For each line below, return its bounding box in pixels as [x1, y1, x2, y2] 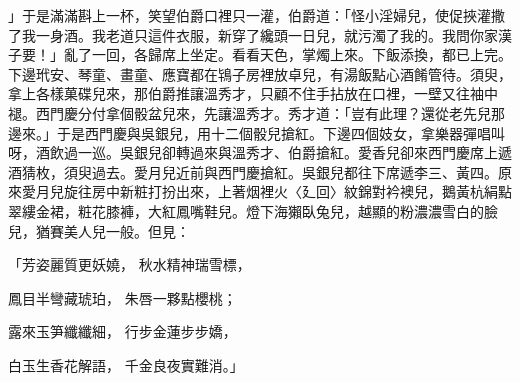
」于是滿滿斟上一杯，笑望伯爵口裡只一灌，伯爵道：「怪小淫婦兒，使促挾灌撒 [8, 5, 505, 25]
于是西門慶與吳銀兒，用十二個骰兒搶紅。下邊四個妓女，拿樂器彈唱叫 [56, 122, 505, 143]
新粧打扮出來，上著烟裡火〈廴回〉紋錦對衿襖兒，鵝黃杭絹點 [119, 181, 512, 202]
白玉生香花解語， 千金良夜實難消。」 [8, 354, 244, 375]
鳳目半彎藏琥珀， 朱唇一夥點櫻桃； [8, 287, 237, 308]
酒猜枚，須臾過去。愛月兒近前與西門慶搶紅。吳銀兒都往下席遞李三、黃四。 [8, 161, 498, 182]
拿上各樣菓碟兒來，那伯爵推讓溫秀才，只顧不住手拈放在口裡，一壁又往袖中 [8, 83, 498, 104]
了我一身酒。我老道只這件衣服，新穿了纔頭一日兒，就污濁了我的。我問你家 [8, 24, 498, 45]
